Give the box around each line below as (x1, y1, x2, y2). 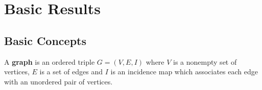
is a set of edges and (39, 66, 103, 77)
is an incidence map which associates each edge (110, 66, 258, 77)
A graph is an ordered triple (4, 56, 95, 67)
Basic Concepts (4, 32, 87, 48)
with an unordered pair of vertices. (4, 76, 113, 86)
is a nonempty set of (173, 56, 237, 67)
